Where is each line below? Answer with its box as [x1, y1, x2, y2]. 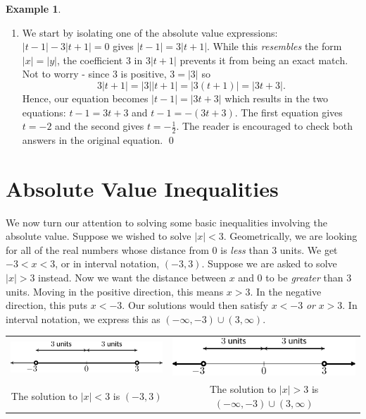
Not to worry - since [22, 66, 110, 81]
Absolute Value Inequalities [6, 174, 279, 202]
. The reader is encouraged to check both [176, 119, 353, 133]
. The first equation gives [234, 104, 343, 119]
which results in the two [225, 90, 329, 105]
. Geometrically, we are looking [223, 229, 358, 243]
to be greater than [265, 270, 343, 285]
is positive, [120, 66, 167, 81]
